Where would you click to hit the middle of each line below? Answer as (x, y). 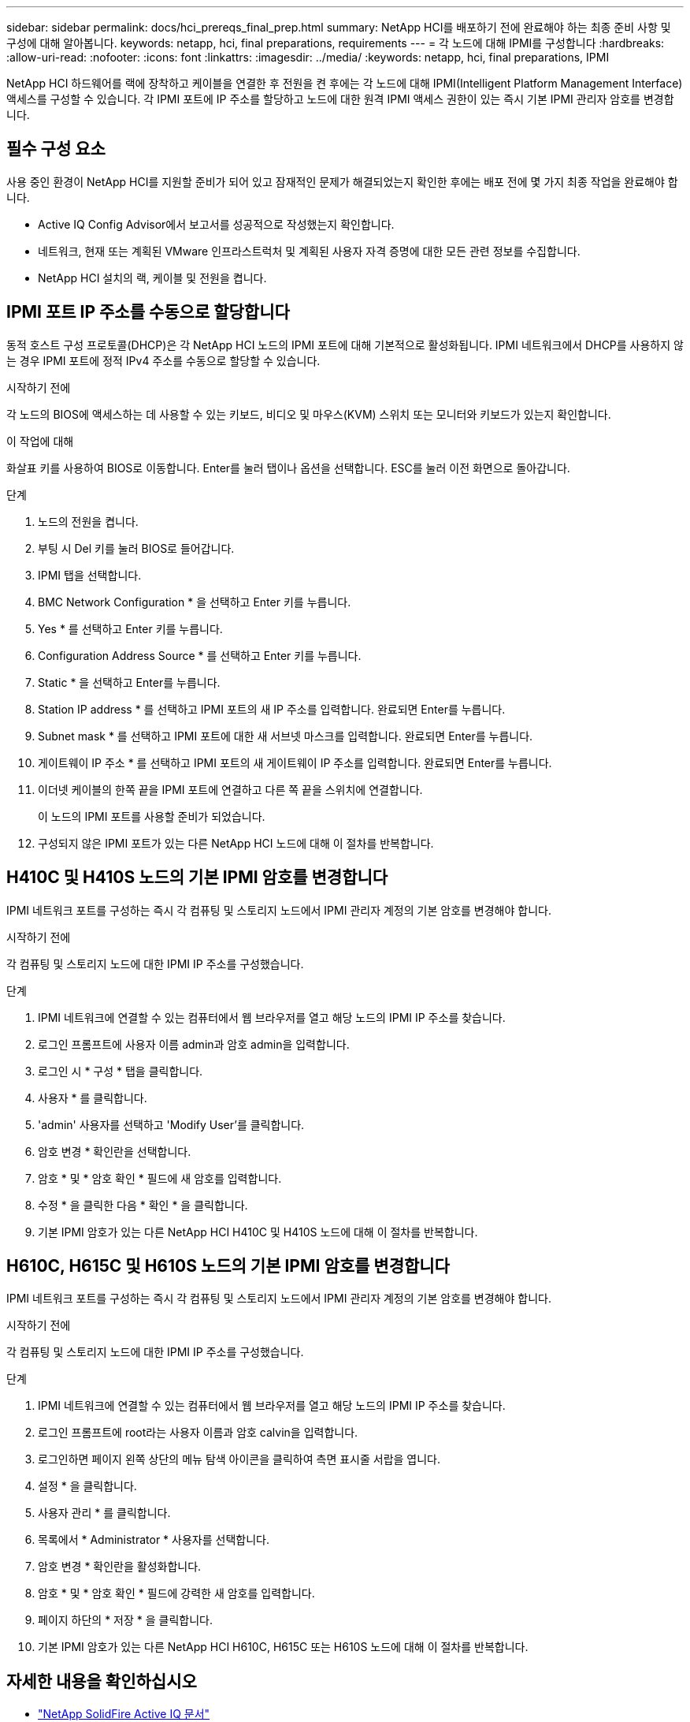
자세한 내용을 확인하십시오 (102, 1681)
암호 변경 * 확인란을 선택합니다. (115, 1151)
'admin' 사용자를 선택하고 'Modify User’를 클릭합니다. (171, 1124)
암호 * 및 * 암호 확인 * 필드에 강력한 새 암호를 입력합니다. (176, 1593)
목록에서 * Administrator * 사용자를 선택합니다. (154, 1540)
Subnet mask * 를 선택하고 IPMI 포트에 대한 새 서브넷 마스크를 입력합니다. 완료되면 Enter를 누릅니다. (286, 736)
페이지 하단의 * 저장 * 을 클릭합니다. (126, 1620)
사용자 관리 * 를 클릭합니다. (104, 1513)
